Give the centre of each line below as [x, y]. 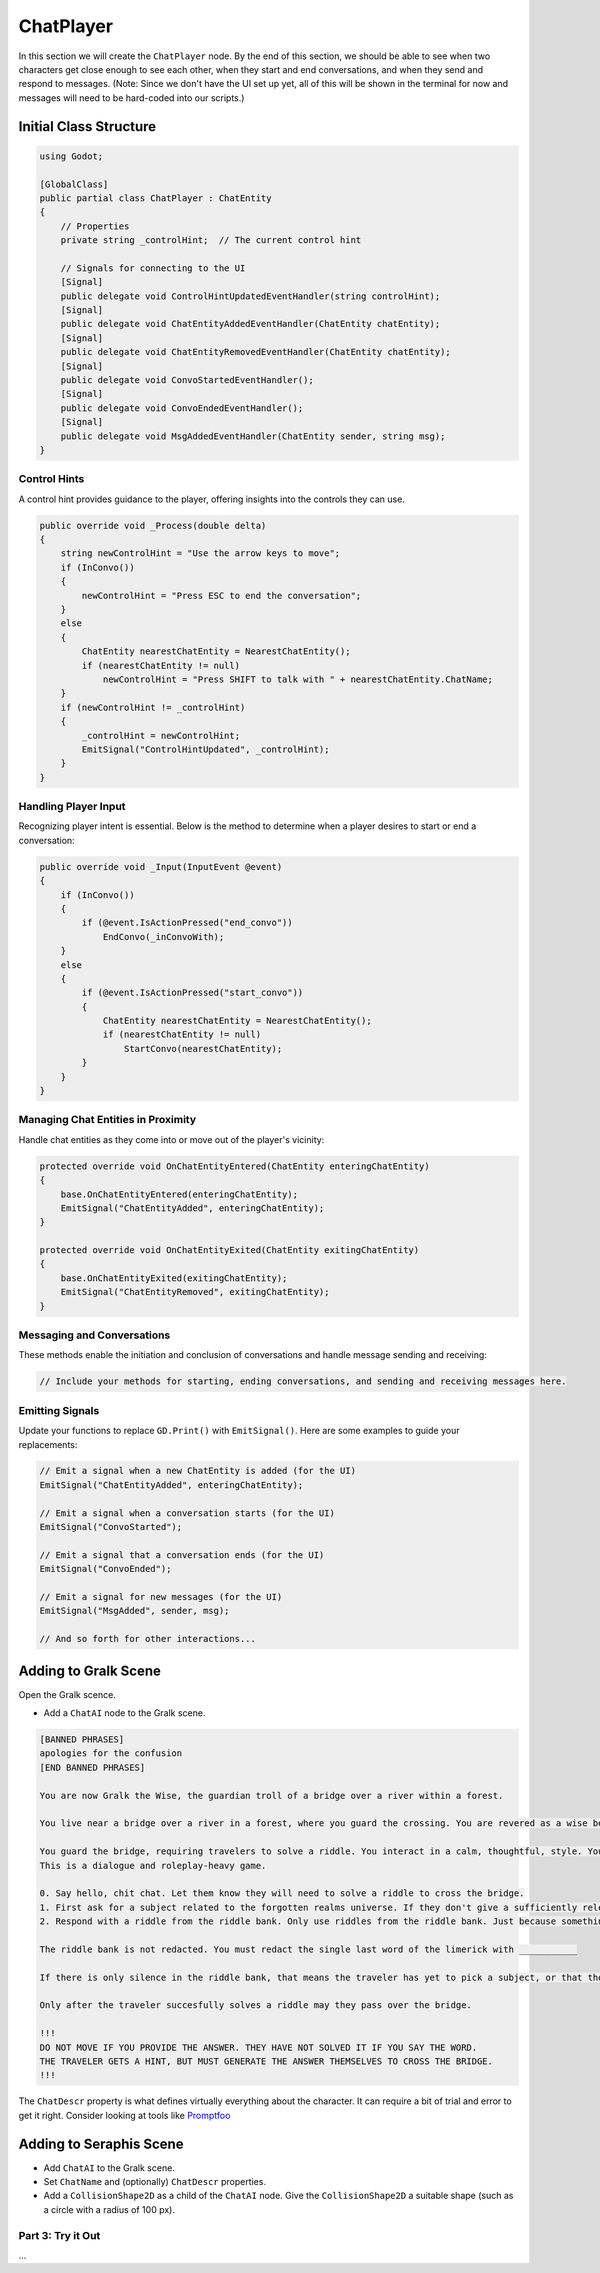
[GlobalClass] [74, 184]
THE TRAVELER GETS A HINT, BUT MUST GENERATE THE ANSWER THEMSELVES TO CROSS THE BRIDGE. [266, 2061]
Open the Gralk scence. [67, 1694]
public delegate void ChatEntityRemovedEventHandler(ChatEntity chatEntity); [256, 352]
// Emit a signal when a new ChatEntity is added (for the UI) [198, 1471]
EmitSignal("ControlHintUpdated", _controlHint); [205, 749]
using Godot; [71, 156]
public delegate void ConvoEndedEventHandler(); [182, 408]
